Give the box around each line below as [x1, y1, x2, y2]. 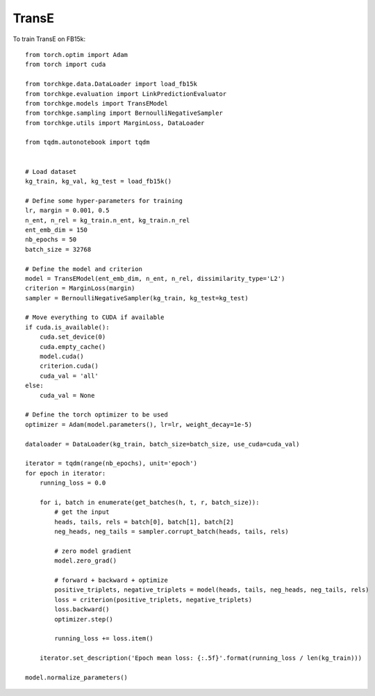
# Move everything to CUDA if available [25, 314, 165, 321]
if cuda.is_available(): [25, 323, 110, 331]
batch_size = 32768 [25, 245, 92, 253]
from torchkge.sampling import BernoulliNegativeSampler [25, 109, 224, 118]
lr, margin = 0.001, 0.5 [25, 207, 110, 215]
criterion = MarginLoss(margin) [25, 284, 135, 292]
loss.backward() [54, 606, 110, 613]
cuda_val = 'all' [39, 372, 99, 380]
